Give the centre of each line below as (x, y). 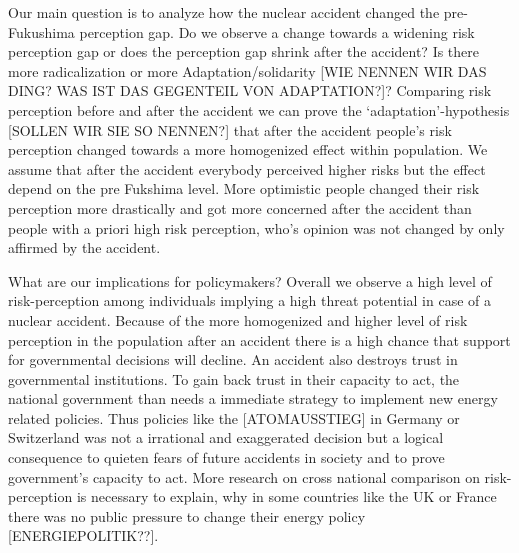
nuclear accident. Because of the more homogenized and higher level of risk (238, 319)
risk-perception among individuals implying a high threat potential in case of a (250, 300)
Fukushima (41, 31)
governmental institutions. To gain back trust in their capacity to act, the (234, 378)
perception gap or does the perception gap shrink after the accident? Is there (244, 51)
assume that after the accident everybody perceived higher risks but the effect (247, 168)
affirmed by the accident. (84, 247)
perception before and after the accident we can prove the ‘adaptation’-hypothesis (259, 109)
